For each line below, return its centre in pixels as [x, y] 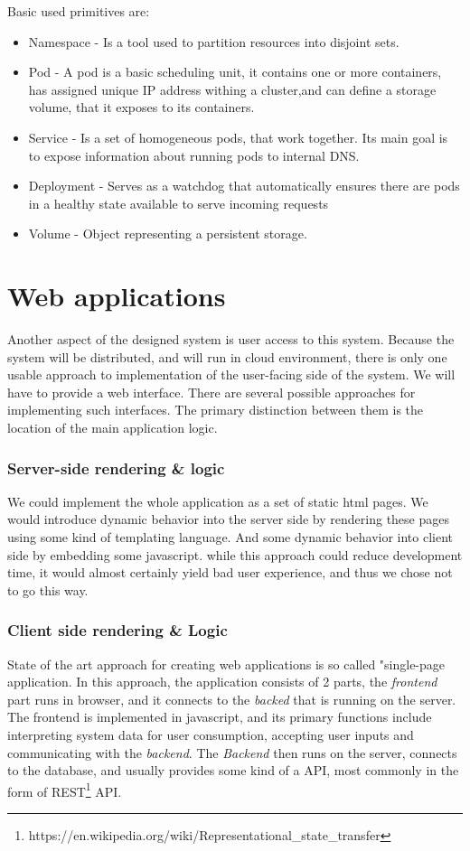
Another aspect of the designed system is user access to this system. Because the [231, 339]
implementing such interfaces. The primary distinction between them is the [216, 410]
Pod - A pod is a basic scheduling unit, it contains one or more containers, [235, 72]
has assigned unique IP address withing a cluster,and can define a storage [232, 89]
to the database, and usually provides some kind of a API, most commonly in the [233, 770]
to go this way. [48, 589]
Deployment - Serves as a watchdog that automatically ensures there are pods [244, 186]
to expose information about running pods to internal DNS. [194, 155]
